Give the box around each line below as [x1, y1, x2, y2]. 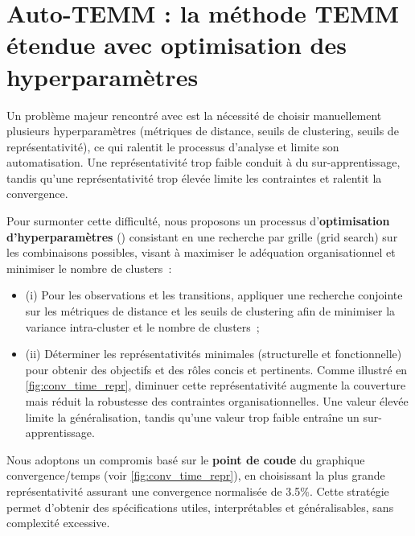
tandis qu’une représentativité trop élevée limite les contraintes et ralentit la [6, 169, 382, 186]
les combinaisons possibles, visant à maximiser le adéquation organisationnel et [6, 244, 396, 261]
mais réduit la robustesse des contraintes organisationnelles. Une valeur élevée [25, 393, 409, 409]
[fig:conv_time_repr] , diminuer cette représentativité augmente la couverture [25, 377, 406, 394]
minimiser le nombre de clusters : [6, 259, 172, 276]
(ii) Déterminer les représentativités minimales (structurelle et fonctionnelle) [25, 345, 402, 362]
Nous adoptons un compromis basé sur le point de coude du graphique [6, 451, 365, 468]
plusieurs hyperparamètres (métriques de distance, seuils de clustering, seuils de [6, 122, 399, 139]
